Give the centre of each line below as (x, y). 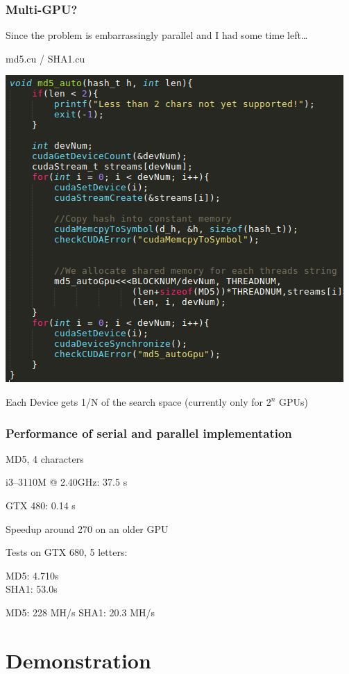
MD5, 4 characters (45, 458)
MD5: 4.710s (32, 575)
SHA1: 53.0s (32, 589)
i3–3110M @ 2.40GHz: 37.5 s (67, 482)
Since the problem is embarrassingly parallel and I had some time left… (157, 35)
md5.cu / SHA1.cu (45, 58)
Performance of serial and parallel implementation (149, 433)
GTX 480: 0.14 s (41, 505)
